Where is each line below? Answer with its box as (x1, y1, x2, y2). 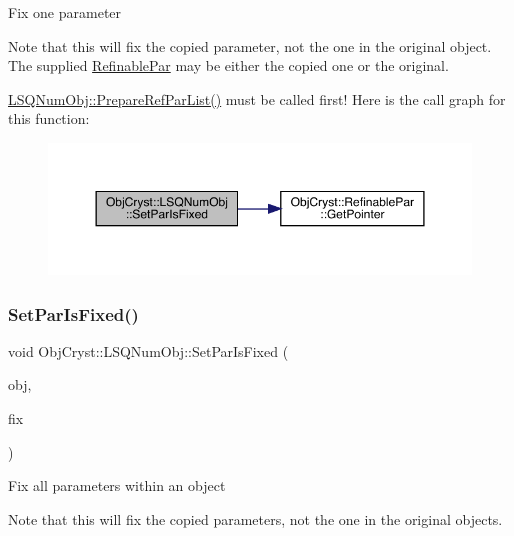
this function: (8, 108, 90, 129)
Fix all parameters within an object (8, 475, 226, 496)
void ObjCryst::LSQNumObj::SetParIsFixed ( (8, 340, 289, 361)
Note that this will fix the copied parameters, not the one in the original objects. (8, 508, 503, 529)
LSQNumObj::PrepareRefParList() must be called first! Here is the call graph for (8, 88, 506, 109)
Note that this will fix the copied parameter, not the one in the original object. (8, 35, 492, 56)
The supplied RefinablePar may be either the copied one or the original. (8, 55, 449, 76)
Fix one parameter (8, 2, 122, 22)
